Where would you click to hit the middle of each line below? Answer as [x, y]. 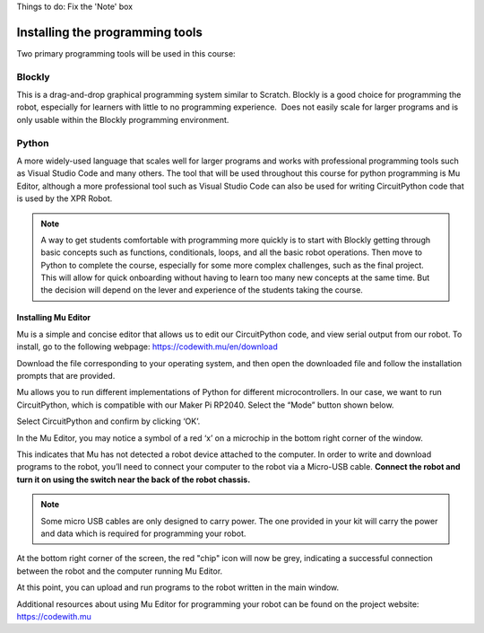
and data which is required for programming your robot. [143, 533]
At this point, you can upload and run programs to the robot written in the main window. [178, 587]
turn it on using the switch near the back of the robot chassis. [134, 479]
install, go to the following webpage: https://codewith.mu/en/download [147, 347]
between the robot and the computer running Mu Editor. [120, 571]
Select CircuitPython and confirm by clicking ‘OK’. [108, 421]
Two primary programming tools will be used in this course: [126, 53]
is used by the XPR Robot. [65, 198]
